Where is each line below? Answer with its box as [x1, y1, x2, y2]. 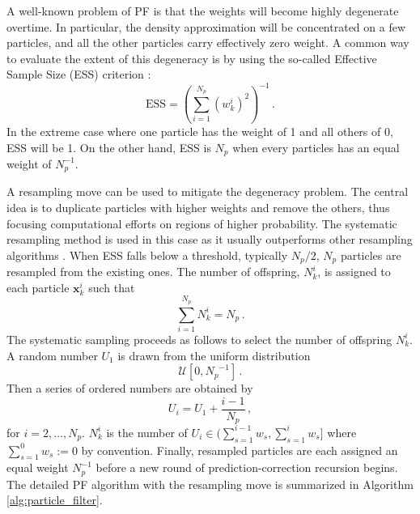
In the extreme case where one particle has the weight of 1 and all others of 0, [6, 122, 393, 139]
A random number [6, 346, 98, 363]
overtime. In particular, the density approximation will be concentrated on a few [6, 18, 406, 35]
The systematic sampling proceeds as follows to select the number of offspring [6, 330, 392, 347]
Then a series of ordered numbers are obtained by [6, 380, 253, 397]
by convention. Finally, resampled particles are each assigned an [81, 441, 398, 458]
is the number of [106, 423, 188, 440]
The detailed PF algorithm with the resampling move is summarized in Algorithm [6, 475, 414, 492]
